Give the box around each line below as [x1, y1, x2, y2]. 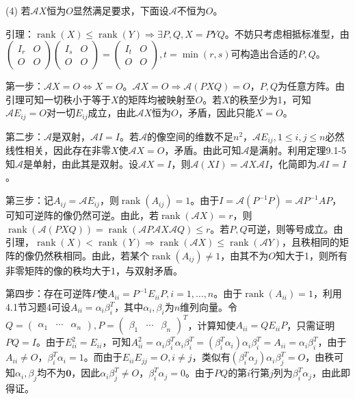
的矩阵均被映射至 [118, 92, 196, 106]
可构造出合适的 [231, 47, 298, 61]
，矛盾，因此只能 [178, 105, 255, 120]
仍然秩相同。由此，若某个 [34, 248, 149, 262]
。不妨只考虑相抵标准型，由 [224, 26, 350, 40]
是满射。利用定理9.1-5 [249, 143, 347, 157]
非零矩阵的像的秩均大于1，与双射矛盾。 [5, 263, 183, 277]
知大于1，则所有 [275, 248, 347, 262]
